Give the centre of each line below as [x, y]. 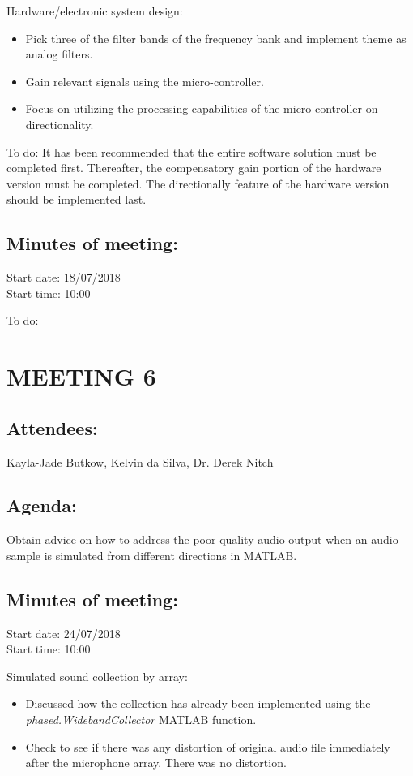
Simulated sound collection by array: [97, 676]
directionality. [60, 124]
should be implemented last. [77, 199]
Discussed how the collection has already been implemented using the [198, 703]
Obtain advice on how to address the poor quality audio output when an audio [202, 539]
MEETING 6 [81, 376]
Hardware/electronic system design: [95, 11]
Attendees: [52, 427]
